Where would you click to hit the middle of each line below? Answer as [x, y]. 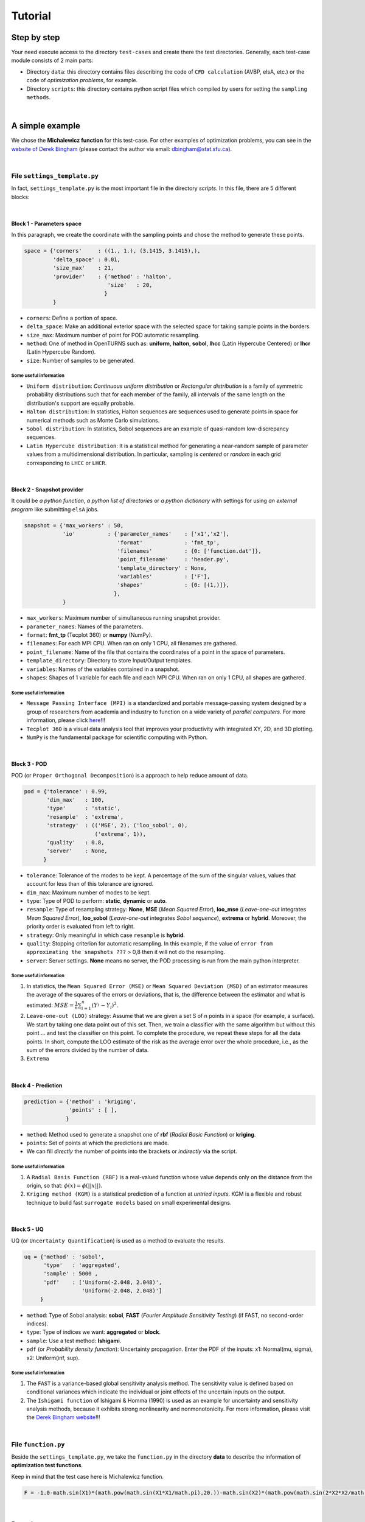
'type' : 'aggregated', [82, 1265]
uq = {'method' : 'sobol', [64, 1257]
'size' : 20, [130, 285]
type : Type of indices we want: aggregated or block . [94, 1332]
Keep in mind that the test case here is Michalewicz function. [88, 1476]
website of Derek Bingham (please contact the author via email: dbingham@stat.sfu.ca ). [122, 149]
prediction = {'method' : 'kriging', [80, 1101]
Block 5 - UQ [27, 1229]
